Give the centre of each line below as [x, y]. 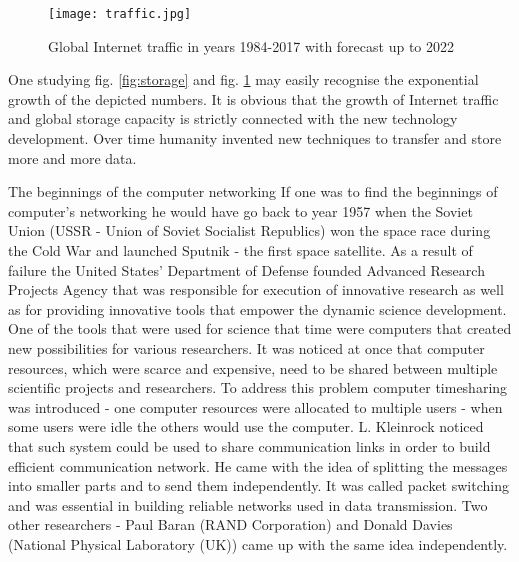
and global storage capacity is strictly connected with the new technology [233, 118]
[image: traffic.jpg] [120, 14]
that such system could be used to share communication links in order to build [249, 445]
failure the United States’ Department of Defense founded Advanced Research [246, 269]
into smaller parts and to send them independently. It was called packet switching [258, 485]
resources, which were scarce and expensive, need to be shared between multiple [253, 367]
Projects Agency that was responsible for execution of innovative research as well [256, 289]
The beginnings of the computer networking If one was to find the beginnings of [253, 191]
